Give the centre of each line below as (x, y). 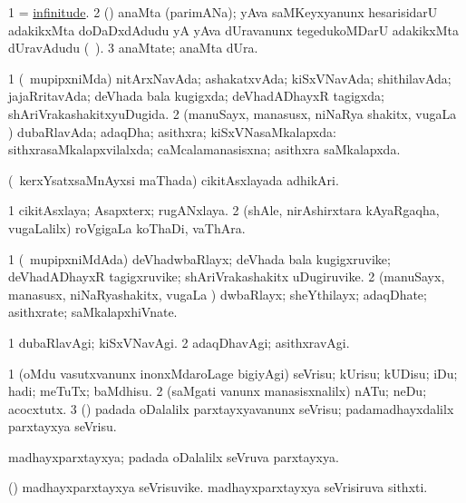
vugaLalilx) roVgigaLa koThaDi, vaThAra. (127, 227)
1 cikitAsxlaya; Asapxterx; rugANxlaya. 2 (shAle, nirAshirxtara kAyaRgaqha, (224, 210)
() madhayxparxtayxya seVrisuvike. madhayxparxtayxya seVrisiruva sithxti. (218, 487)
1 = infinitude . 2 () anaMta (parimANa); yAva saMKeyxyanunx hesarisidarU (223, 12)
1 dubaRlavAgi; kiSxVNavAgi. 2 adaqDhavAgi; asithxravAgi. (179, 342)
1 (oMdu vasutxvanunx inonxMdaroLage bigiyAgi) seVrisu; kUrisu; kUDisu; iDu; (233, 373)
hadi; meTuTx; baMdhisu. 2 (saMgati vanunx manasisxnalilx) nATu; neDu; (218, 391)
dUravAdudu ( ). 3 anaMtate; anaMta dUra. (133, 48)
